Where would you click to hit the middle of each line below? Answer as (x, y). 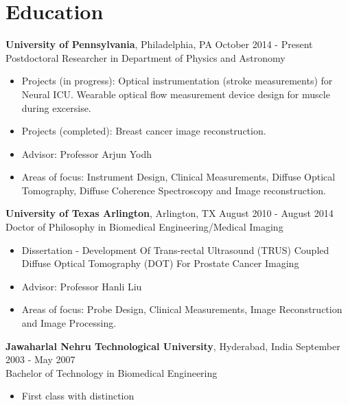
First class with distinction (78, 396)
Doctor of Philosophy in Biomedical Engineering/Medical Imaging (144, 227)
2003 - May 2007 (40, 359)
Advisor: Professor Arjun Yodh (87, 153)
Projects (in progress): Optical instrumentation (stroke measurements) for (177, 81)
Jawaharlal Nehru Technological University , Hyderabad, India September (173, 346)
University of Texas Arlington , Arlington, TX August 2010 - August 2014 (170, 213)
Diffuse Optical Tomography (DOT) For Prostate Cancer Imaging (160, 263)
